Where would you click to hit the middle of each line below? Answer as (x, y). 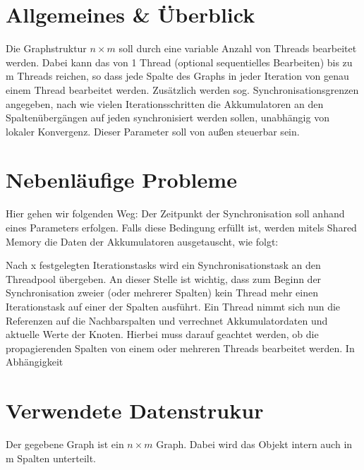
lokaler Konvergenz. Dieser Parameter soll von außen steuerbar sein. (153, 131)
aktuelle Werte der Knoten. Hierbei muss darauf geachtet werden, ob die (162, 334)
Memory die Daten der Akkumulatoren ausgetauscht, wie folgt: (142, 241)
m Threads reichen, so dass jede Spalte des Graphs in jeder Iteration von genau (177, 76)
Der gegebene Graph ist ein (65, 444)
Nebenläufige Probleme (121, 180)
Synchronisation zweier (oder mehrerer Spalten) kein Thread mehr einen (162, 293)
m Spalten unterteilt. (51, 458)
